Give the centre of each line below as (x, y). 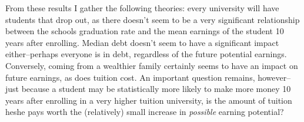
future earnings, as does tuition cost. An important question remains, (130, 77)
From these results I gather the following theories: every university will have (142, 8)
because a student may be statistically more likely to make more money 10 (156, 89)
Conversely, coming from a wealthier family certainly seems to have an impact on (152, 65)
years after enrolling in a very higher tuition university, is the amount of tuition (149, 100)
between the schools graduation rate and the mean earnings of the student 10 (145, 31)
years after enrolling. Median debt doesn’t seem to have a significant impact (142, 42)
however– (274, 77)
